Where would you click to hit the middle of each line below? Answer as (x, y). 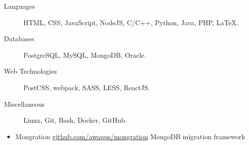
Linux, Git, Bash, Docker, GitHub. (75, 120)
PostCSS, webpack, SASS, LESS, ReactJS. (87, 87)
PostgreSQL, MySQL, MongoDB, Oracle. (85, 55)
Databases (19, 39)
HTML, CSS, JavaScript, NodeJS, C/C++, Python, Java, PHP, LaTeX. (131, 22)
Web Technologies (30, 71)
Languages (20, 6)
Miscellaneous (24, 104)
